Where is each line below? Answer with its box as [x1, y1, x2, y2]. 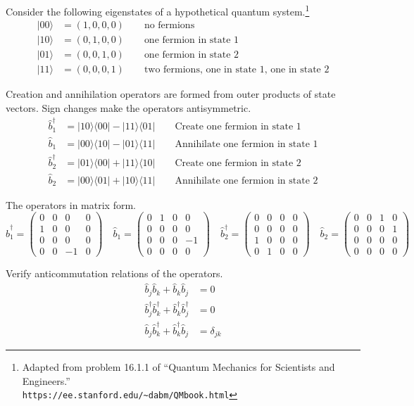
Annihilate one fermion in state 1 [175, 139, 318, 149]
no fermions [144, 20, 195, 31]
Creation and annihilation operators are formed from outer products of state [6, 87, 336, 101]
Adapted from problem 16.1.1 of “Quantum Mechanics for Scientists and [22, 360, 335, 374]
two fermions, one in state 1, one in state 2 [144, 65, 330, 75]
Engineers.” [22, 373, 70, 388]
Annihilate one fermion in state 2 [175, 175, 318, 186]
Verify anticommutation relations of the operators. [6, 266, 223, 281]
